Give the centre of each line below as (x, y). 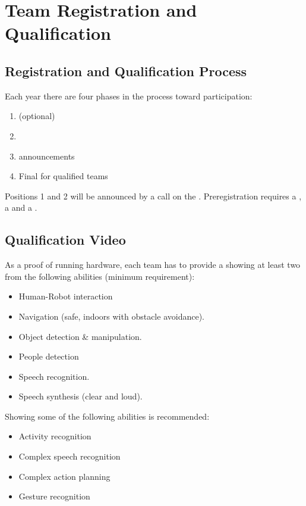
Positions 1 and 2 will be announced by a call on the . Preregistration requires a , (153, 196)
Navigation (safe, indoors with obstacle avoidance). (111, 316)
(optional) (37, 116)
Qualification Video (65, 240)
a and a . (21, 207)
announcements (47, 156)
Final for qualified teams (63, 176)
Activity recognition (55, 436)
